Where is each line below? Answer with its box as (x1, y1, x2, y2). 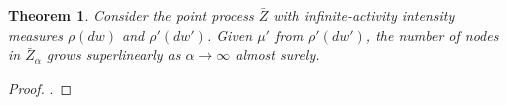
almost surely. (235, 44, 320, 65)
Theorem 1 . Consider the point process (8, 5, 254, 25)
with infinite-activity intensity (273, 5, 455, 25)
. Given (206, 24, 253, 45)
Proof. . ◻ (8, 77, 73, 98)
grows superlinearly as (46, 44, 181, 65)
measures (8, 24, 63, 45)
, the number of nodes (365, 24, 499, 45)
